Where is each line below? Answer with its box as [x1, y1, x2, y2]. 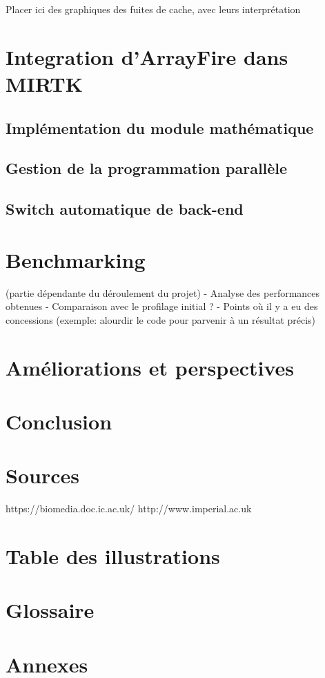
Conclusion [6, 407, 112, 435]
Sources [6, 461, 79, 490]
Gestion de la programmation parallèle [6, 157, 288, 179]
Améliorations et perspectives [6, 353, 295, 381]
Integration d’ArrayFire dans [6, 42, 288, 70]
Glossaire [6, 596, 95, 624]
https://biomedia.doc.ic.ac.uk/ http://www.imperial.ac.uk [6, 501, 252, 516]
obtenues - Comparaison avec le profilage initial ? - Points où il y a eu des [6, 299, 318, 313]
